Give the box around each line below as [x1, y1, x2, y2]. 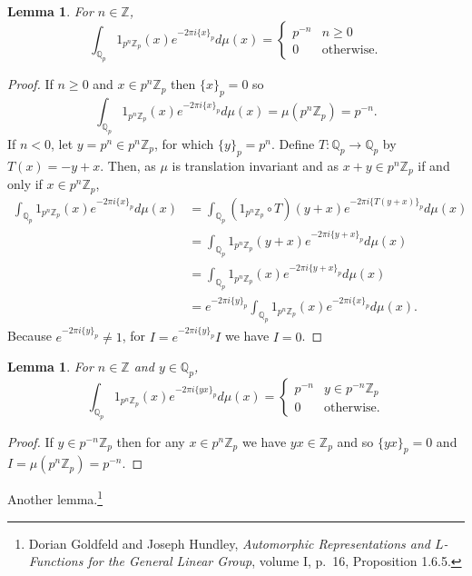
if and [418, 155, 450, 174]
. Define [270, 134, 315, 153]
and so [337, 432, 374, 451]
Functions [28, 551, 84, 571]
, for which [153, 134, 214, 153]
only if [7, 174, 43, 194]
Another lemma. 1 [7, 487, 103, 509]
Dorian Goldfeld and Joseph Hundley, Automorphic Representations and [28, 533, 430, 552]
